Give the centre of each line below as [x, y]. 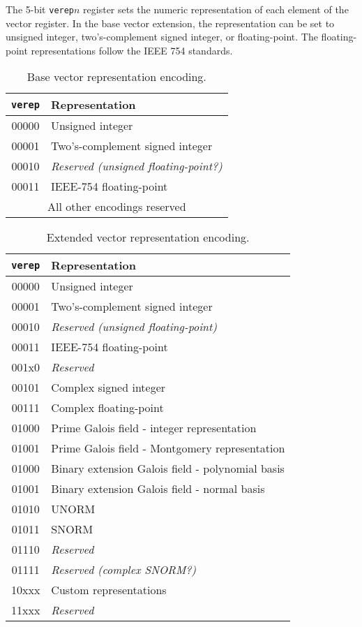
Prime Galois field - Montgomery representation [168, 448]
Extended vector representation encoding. [148, 237]
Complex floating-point [107, 408]
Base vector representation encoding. [116, 77]
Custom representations [109, 590]
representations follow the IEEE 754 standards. [132, 50]
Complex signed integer [108, 388]
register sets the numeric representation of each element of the [216, 9]
